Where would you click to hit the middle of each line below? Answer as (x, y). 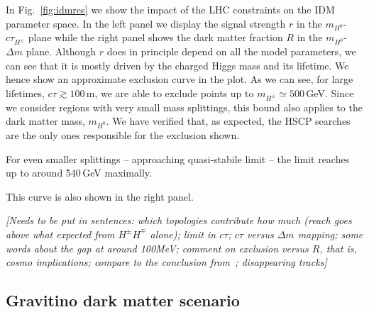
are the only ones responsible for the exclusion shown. (123, 134)
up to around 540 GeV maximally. (79, 173)
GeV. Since (330, 93)
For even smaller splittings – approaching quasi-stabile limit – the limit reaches (178, 158)
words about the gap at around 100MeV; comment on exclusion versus (157, 248)
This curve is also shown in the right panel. (100, 196)
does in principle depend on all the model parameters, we (231, 51)
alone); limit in (183, 234)
